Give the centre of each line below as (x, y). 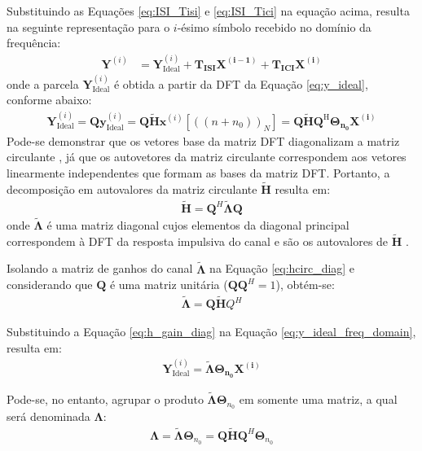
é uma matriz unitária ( (169, 285)
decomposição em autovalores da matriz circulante (132, 188)
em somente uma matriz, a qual (318, 399)
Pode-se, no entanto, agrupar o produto (105, 399)
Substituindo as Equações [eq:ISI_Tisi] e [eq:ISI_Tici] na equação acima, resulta (208, 11)
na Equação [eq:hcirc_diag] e (282, 268)
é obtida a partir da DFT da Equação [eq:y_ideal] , (241, 83)
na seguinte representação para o (88, 26)
